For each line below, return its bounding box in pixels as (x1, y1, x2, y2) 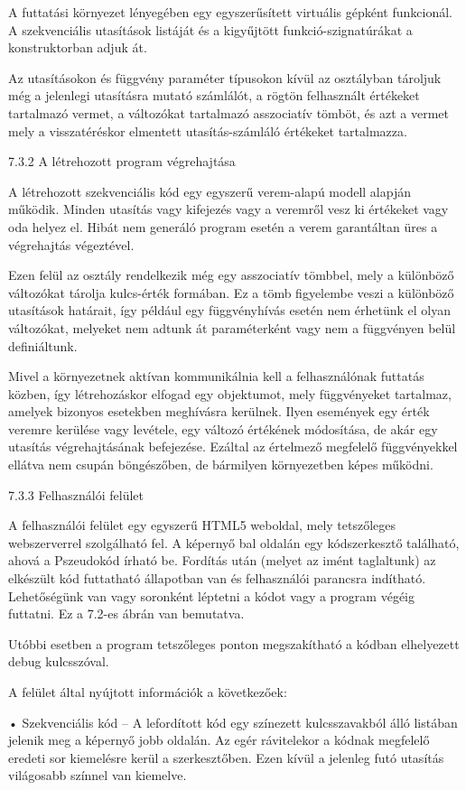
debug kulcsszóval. (8, 652, 109, 671)
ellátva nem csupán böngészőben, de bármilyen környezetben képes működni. (8, 455, 433, 474)
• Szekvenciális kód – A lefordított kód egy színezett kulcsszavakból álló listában (8, 712, 458, 731)
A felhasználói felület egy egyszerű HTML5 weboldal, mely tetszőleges (8, 516, 396, 534)
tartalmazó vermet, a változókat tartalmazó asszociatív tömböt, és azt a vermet (8, 103, 449, 122)
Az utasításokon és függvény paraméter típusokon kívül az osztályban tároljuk (8, 68, 442, 87)
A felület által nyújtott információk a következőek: (8, 683, 287, 701)
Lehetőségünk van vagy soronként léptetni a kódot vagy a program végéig (8, 586, 415, 605)
